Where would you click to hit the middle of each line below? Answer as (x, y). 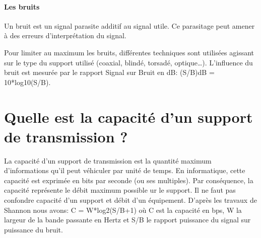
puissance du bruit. (34, 229)
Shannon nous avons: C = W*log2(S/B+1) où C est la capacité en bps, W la (123, 210)
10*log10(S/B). (27, 82)
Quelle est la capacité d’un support (128, 116)
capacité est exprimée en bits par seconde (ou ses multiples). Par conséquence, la (129, 180)
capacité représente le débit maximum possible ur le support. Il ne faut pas (120, 190)
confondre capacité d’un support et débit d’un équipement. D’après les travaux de (130, 200)
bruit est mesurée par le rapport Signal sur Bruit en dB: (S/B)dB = (109, 72)
